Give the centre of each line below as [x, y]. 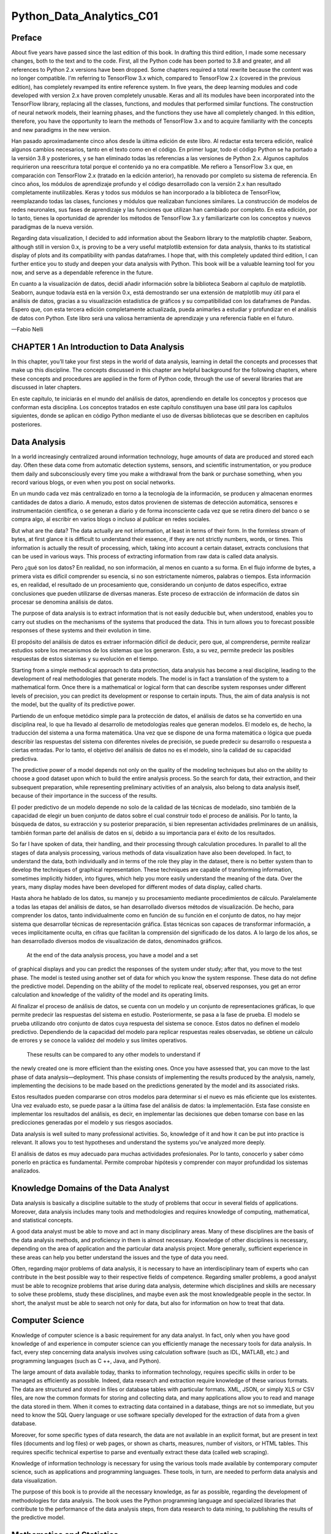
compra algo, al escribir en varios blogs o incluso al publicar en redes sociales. [111, 519]
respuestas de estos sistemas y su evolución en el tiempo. [85, 659]
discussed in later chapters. [46, 387]
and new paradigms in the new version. [61, 129]
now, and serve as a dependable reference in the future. [82, 272]
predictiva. [25, 758]
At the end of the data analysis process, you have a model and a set [112, 955]
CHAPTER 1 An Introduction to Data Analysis [98, 347]
